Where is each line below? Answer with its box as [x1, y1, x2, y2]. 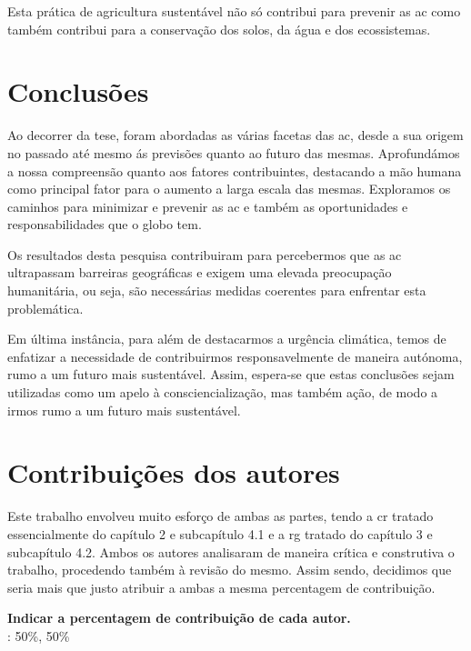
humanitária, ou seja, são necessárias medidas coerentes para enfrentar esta [7, 281, 426, 300]
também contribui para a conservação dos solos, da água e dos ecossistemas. [7, 19, 431, 38]
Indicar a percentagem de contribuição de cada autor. [7, 608, 351, 627]
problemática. [7, 298, 84, 317]
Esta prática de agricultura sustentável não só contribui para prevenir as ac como [7, 2, 461, 20]
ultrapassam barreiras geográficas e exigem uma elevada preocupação [7, 263, 392, 282]
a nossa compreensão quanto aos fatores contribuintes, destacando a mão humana [7, 161, 462, 180]
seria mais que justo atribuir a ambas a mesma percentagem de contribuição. [7, 577, 436, 596]
